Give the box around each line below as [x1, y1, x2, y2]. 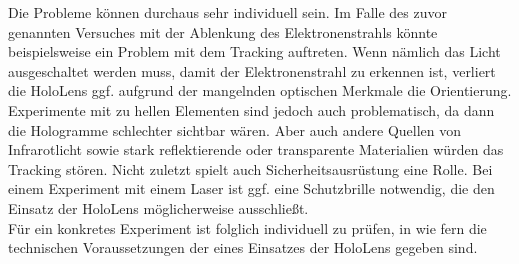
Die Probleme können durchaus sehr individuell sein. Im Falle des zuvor [8, 2, 447, 22]
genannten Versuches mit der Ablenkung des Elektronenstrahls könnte [8, 21, 438, 42]
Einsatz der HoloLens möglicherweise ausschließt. [8, 197, 309, 218]
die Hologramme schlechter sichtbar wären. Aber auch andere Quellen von [8, 119, 462, 140]
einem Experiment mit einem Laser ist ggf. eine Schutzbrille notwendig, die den [8, 178, 495, 199]
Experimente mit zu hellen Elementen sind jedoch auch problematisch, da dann [8, 99, 495, 120]
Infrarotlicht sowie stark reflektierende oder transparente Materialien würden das [8, 139, 504, 160]
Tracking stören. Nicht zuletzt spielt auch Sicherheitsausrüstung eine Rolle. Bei [8, 158, 493, 179]
